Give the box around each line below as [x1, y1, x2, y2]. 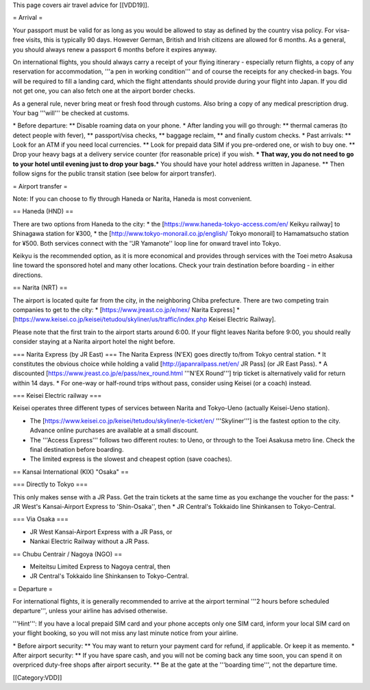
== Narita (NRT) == [12, 283, 68, 292]
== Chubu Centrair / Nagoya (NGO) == [12, 549, 123, 558]
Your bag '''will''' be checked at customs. [12, 108, 129, 117]
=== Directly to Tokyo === [12, 480, 88, 488]
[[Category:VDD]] [12, 673, 62, 682]
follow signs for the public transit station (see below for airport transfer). [12, 169, 217, 178]
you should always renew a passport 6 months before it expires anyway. [12, 45, 217, 53]
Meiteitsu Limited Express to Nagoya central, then [29, 562, 171, 571]
